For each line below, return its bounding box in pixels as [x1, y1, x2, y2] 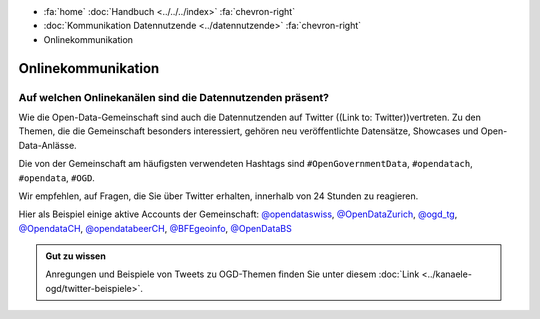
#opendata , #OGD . [18, 171, 95, 184]
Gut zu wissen [45, 250, 107, 262]
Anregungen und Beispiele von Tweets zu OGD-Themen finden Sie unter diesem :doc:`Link [45, 268, 420, 280]
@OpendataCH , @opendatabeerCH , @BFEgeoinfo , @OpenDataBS [18, 222, 292, 234]
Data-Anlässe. [18, 139, 77, 151]
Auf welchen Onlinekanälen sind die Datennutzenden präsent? [18, 90, 330, 104]
